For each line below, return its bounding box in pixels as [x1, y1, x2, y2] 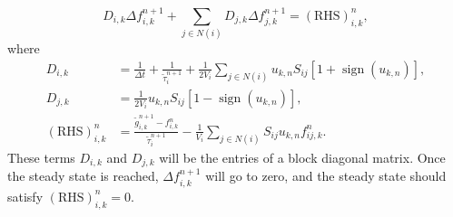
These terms [7, 147, 75, 166]
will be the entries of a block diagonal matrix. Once [159, 147, 446, 166]
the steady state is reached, [7, 166, 159, 185]
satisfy [7, 186, 44, 205]
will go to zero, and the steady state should [205, 166, 447, 185]
